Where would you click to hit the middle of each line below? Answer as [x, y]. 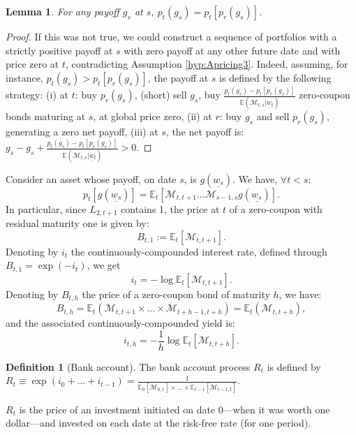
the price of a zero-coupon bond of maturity [176, 294]
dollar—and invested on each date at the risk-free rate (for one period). [158, 423]
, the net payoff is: [205, 132]
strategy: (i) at [37, 95]
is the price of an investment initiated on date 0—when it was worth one [175, 409]
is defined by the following [275, 77]
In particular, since [46, 208]
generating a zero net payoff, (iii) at [82, 132]
